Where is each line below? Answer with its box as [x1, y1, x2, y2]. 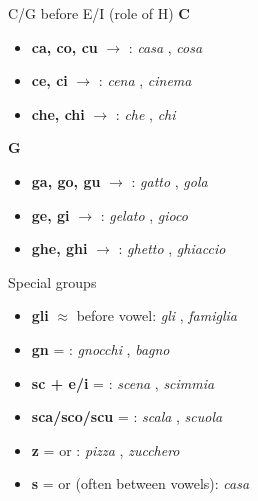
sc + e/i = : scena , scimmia [31, 372, 215, 393]
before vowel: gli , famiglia [76, 305, 237, 326]
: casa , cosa [128, 36, 203, 57]
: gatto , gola [131, 170, 208, 191]
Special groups [8, 271, 97, 292]
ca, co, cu [31, 36, 98, 57]
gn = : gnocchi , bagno [31, 338, 170, 359]
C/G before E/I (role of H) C [8, 3, 190, 23]
